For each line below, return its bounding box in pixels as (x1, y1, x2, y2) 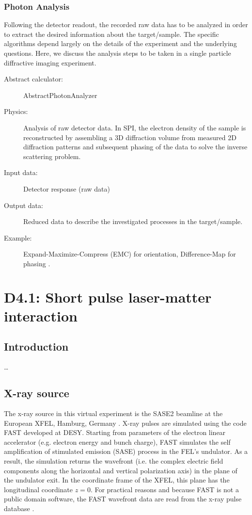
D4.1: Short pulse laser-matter (4, 287, 212, 306)
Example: (4, 232, 32, 242)
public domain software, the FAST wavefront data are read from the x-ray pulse (4, 494, 242, 504)
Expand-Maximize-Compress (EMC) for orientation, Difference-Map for (23, 249, 236, 259)
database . (4, 503, 34, 513)
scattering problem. (23, 151, 81, 161)
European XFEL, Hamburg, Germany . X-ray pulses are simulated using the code (4, 418, 247, 428)
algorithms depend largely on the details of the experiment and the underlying (4, 38, 237, 48)
